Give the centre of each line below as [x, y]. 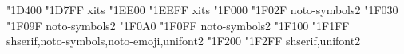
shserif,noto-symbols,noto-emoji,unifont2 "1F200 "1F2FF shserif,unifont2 [184, 41]
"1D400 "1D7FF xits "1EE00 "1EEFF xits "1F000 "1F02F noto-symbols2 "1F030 [202, 10]
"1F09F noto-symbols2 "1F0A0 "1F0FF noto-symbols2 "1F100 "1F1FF [178, 25]
